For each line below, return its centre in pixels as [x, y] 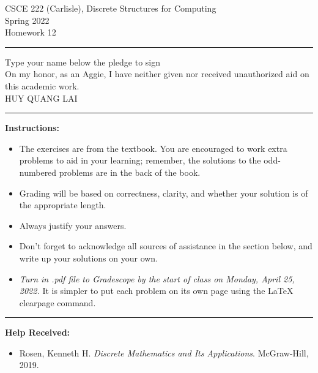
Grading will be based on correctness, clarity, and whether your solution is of [164, 193]
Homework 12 [31, 32]
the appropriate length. [63, 205]
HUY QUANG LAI [41, 98]
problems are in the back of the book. [130, 172]
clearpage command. [57, 302]
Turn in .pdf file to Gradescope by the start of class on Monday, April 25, [157, 278]
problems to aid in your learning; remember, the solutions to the [140, 160]
